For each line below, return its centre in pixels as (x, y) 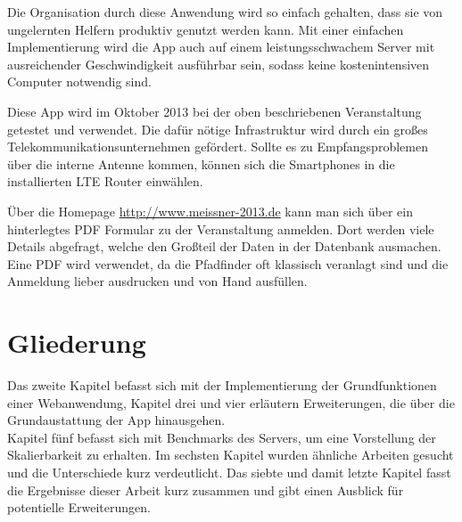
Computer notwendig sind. (79, 82)
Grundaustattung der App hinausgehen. (116, 420)
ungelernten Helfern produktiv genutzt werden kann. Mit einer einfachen (206, 29)
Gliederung (77, 343)
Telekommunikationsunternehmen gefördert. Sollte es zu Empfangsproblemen (218, 147)
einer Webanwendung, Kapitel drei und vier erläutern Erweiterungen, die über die (231, 402)
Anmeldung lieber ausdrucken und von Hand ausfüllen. (157, 281)
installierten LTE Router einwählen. (105, 181)
